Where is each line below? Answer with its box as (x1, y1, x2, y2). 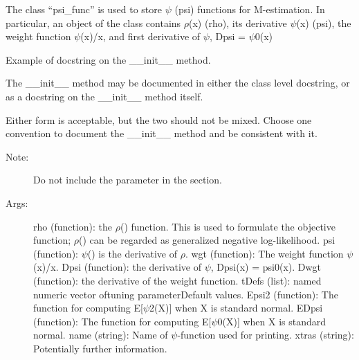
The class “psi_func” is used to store (6, 2, 163, 16)
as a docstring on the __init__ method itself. (6, 89, 203, 103)
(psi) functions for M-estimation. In (174, 2, 325, 16)
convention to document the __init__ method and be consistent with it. (6, 126, 317, 141)
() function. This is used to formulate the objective (120, 219, 335, 233)
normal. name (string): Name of (33, 327, 168, 342)
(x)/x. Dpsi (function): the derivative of (33, 260, 202, 274)
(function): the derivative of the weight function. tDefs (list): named (33, 273, 322, 287)
